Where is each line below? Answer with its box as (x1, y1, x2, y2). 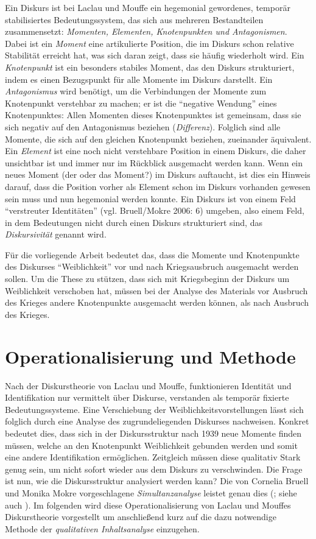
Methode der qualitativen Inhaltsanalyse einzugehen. (5, 522, 200, 535)
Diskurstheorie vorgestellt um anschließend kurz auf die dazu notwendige (5, 510, 276, 523)
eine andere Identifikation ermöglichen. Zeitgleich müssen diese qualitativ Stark (5, 451, 301, 463)
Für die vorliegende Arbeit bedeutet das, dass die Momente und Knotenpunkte (5, 248, 300, 261)
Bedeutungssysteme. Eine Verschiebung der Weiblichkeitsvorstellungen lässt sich (5, 403, 304, 415)
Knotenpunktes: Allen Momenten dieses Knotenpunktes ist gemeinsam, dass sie (5, 108, 301, 121)
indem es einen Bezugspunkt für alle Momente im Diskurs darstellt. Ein (5, 72, 273, 85)
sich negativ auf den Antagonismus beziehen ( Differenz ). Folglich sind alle (5, 120, 281, 133)
